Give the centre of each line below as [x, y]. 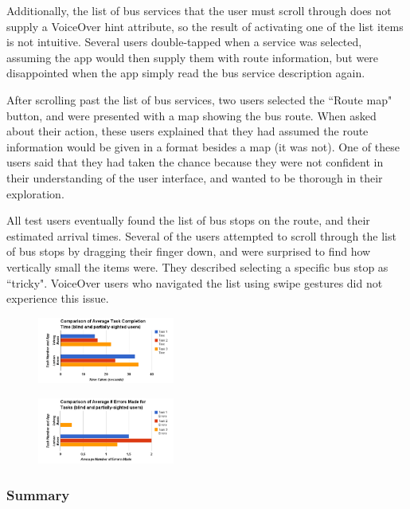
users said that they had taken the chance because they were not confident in [195, 162]
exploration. [35, 193]
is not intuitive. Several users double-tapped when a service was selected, [184, 42]
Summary [38, 494]
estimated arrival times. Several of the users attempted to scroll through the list [201, 235]
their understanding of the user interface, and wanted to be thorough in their [195, 177]
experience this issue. [58, 298]
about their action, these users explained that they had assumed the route [187, 131]
